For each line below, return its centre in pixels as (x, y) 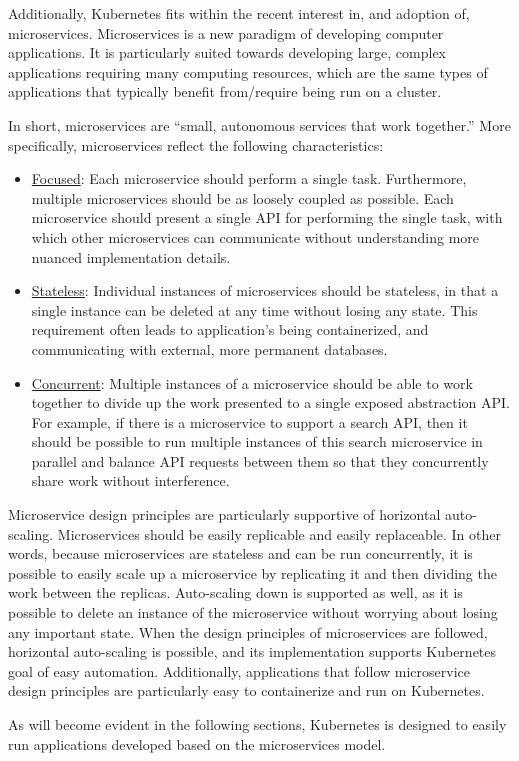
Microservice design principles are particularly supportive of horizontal (224, 514)
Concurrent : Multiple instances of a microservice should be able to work (252, 382)
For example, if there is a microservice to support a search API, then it (249, 421)
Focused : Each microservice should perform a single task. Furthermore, (249, 178)
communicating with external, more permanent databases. (209, 348)
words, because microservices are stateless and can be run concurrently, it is (240, 553)
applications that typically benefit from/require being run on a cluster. (225, 91)
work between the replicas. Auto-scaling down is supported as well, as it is (235, 592)
